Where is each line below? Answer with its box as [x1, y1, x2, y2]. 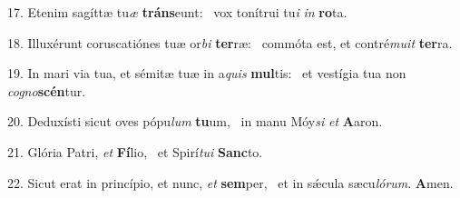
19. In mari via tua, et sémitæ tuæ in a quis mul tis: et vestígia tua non [7, 64, 406, 83]
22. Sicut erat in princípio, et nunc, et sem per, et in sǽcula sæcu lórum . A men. [7, 173, 454, 192]
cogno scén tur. [7, 81, 86, 100]
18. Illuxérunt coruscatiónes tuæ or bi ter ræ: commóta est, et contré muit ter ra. [7, 33, 453, 52]
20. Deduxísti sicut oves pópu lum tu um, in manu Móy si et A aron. [7, 112, 383, 131]
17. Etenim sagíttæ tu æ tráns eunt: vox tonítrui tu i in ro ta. [7, 3, 347, 21]
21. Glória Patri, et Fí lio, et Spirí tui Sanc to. [7, 142, 263, 161]
